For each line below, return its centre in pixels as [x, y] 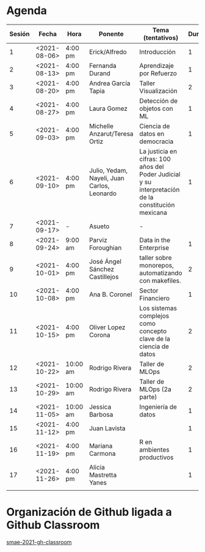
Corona [100, 335]
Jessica [100, 406]
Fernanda [103, 65]
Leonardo [103, 193]
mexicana [153, 212]
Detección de [159, 100]
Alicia [97, 467]
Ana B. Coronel [111, 294]
